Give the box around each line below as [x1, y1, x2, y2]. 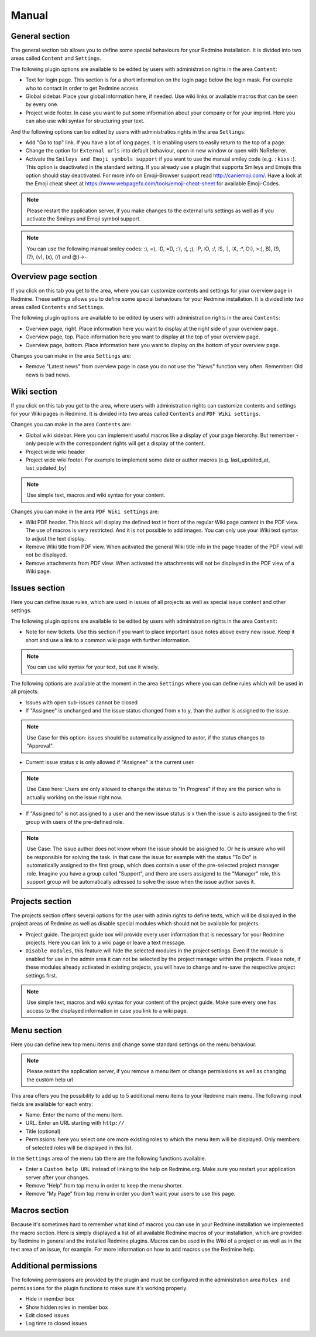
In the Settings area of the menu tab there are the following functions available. [11, 1155, 207, 1162]
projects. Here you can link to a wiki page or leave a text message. [25, 939, 186, 946]
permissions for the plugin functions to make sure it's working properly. [11, 1284, 188, 1291]
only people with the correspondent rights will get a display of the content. [25, 440, 205, 447]
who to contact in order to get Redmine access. [25, 84, 140, 91]
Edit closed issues [25, 1312, 70, 1319]
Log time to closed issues [25, 1320, 87, 1327]
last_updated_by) [25, 464, 67, 471]
